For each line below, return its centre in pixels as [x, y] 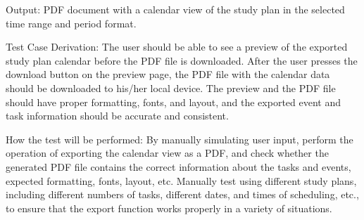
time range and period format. [71, 23]
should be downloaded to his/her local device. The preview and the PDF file [171, 88]
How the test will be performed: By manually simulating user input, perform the [180, 139]
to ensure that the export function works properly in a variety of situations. [169, 208]
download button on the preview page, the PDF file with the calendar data [168, 74]
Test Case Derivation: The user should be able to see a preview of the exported [177, 47]
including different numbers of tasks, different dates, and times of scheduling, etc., [182, 194]
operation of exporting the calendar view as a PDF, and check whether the [167, 153]
